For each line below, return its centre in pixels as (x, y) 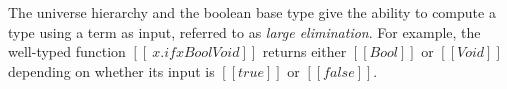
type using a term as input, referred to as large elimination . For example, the (244, 31)
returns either (304, 51)
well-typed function (67, 51)
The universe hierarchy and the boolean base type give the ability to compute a (252, 12)
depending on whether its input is (111, 70)
